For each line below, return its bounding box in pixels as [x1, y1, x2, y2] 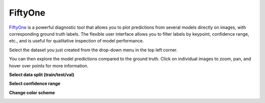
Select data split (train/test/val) [9, 71, 75, 78]
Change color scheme [9, 89, 55, 95]
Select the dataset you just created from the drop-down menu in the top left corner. [9, 47, 178, 53]
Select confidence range [9, 81, 61, 86]
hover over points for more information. [9, 62, 89, 68]
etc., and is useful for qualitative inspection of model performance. [9, 38, 144, 44]
